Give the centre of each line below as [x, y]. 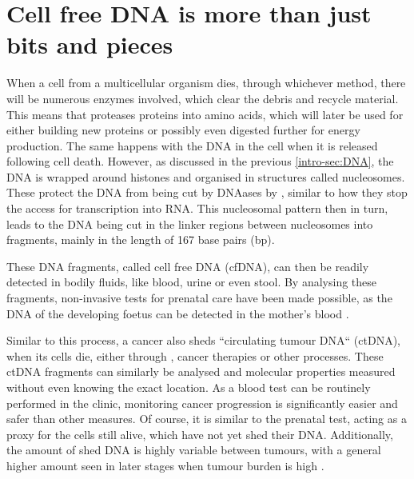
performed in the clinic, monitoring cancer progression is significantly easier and [202, 403]
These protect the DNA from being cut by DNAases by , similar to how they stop [207, 192]
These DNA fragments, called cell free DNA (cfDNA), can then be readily [188, 266]
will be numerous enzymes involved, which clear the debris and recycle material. [203, 98]
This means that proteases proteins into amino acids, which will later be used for [205, 114]
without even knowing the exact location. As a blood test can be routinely [189, 387]
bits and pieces [90, 44]
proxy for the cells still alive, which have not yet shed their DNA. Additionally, [200, 434]
